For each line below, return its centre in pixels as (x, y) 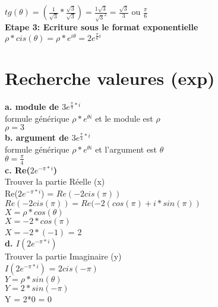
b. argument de (37, 137)
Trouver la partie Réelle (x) (55, 181)
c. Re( (18, 170)
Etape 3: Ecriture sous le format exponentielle (102, 27)
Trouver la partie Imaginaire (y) (63, 256)
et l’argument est (126, 149)
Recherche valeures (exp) (110, 78)
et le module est (124, 118)
